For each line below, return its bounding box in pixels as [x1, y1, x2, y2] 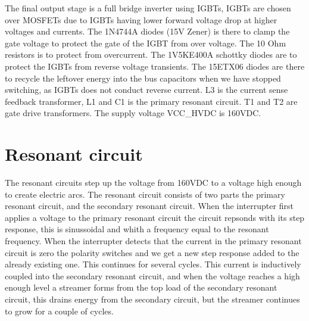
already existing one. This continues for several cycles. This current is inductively [5, 258, 301, 270]
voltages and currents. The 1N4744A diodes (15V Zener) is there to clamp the [5, 25, 290, 38]
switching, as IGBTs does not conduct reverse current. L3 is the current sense [5, 83, 288, 96]
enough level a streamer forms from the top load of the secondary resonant [5, 281, 277, 294]
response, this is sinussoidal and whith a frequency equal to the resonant [5, 223, 269, 235]
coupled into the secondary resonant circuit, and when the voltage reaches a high [5, 269, 300, 282]
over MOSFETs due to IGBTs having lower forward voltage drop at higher [5, 13, 277, 26]
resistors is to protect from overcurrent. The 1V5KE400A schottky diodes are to [5, 48, 297, 61]
